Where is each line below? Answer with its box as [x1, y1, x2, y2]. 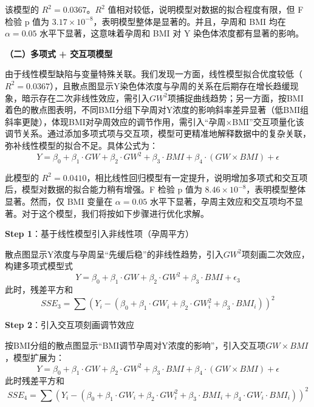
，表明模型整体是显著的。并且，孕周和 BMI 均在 [93, 15, 286, 27]
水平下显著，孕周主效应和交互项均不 [149, 195, 295, 208]
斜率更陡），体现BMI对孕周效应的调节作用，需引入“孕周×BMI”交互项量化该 [5, 115, 304, 128]
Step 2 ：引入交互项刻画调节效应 [5, 318, 134, 331]
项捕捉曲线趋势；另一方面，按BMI [167, 91, 304, 104]
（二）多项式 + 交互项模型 [5, 47, 113, 60]
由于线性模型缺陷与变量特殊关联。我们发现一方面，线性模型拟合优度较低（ [5, 67, 302, 80]
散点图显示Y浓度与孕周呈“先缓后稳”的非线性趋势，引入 [5, 247, 224, 260]
